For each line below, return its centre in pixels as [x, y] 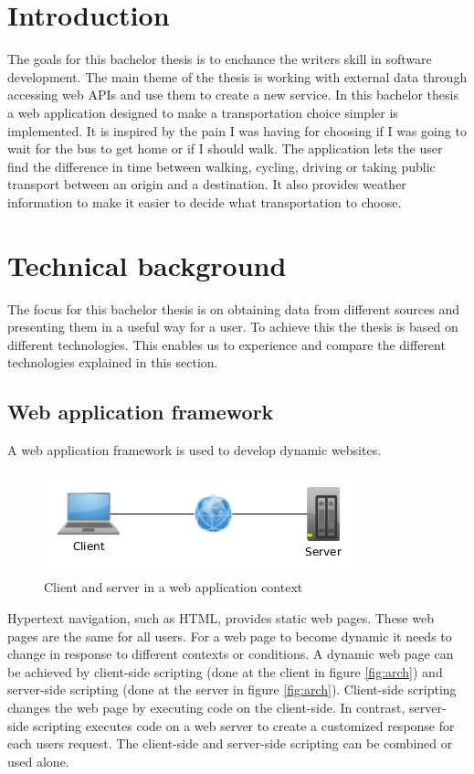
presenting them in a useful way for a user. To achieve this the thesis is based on [233, 327]
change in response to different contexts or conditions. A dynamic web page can [231, 654]
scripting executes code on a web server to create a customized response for [244, 725]
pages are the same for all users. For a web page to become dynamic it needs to [230, 636]
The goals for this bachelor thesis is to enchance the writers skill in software [220, 59]
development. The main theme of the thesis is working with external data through [237, 76]
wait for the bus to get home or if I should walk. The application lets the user [225, 148]
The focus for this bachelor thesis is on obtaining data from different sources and [234, 308]
